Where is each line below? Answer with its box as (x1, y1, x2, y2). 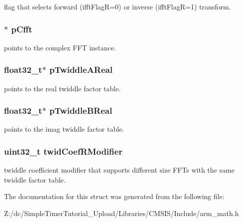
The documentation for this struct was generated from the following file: (4, 191, 225, 202)
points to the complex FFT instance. (4, 42, 116, 52)
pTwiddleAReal (49, 63, 113, 76)
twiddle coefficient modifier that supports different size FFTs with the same (4, 165, 235, 175)
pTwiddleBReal (49, 104, 113, 117)
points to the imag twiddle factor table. (4, 124, 124, 134)
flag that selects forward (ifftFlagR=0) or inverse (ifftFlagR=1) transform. (4, 1, 231, 11)
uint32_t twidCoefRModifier (4, 145, 122, 157)
